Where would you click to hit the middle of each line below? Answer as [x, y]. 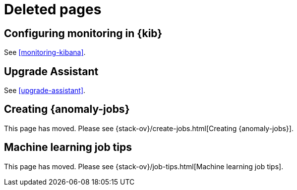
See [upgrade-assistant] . [45, 91]
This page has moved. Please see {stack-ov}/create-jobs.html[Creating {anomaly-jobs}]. [149, 128]
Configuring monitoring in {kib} [83, 33]
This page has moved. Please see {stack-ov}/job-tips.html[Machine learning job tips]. [144, 166]
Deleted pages [53, 9]
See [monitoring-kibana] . [45, 52]
